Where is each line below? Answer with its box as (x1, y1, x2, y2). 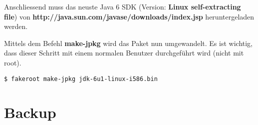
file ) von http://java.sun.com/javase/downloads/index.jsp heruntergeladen (4, 11, 255, 21)
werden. (4, 21, 28, 31)
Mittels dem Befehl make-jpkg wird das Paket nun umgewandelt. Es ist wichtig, (4, 37, 253, 48)
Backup (4, 102, 56, 122)
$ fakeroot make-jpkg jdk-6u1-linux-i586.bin (4, 75, 158, 82)
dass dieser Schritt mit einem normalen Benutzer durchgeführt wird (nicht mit (4, 47, 244, 58)
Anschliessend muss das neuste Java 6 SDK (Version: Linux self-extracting (4, 1, 241, 11)
